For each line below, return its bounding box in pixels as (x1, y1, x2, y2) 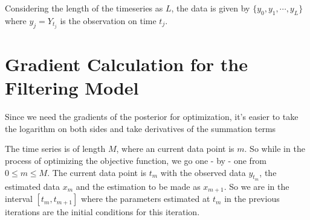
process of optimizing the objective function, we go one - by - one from (5, 154, 267, 166)
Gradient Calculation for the (5, 52, 248, 77)
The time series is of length (5, 142, 106, 155)
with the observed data (160, 166, 246, 178)
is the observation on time (60, 14, 157, 27)
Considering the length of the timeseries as (5, 2, 163, 14)
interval (5, 192, 33, 205)
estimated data (5, 180, 60, 192)
